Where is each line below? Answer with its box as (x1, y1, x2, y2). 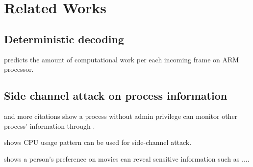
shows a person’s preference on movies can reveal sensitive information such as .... (4, 153, 250, 164)
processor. (4, 64, 34, 74)
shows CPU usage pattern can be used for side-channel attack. (4, 137, 192, 147)
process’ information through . (4, 120, 95, 131)
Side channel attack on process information (4, 88, 228, 103)
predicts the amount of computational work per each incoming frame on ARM (4, 54, 239, 64)
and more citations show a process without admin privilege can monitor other (4, 111, 238, 121)
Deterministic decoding (4, 31, 124, 46)
